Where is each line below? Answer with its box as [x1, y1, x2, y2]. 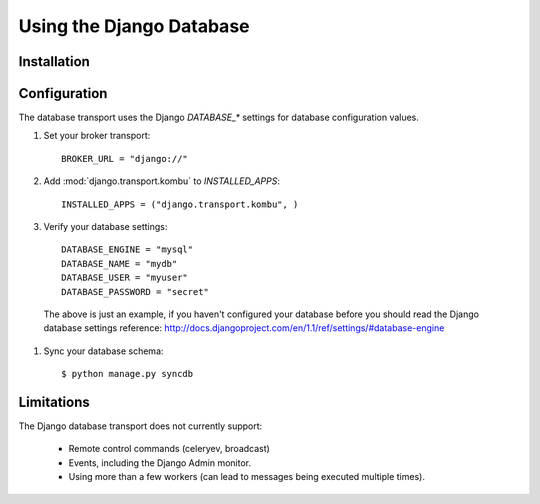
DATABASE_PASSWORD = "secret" [61, 286, 210, 297]
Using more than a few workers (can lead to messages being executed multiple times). [68, 471, 425, 483]
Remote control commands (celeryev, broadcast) [68, 443, 270, 455]
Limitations [18, 393, 90, 410]
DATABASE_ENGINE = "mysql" [61, 244, 194, 255]
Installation [18, 53, 90, 70]
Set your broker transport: [43, 130, 151, 142]
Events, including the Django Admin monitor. [68, 456, 252, 469]
